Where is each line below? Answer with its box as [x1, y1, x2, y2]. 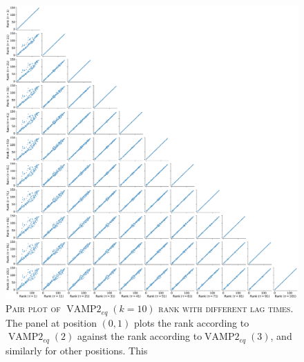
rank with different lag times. [158, 301, 294, 316]
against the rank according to [77, 329, 202, 343]
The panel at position [6, 315, 97, 329]
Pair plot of [6, 301, 61, 316]
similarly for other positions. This [6, 343, 148, 357]
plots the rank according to [133, 315, 249, 329]
